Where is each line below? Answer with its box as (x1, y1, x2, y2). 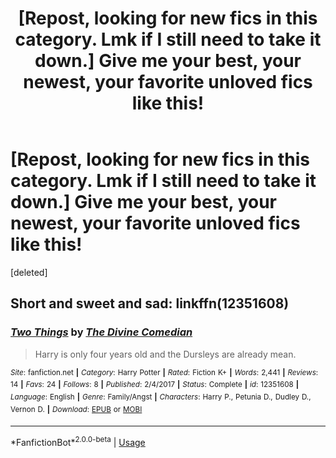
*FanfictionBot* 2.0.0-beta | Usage (10, 435, 146, 448)
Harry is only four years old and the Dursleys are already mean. (34, 348, 297, 360)
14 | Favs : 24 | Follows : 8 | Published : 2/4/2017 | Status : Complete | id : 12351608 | (10, 380, 299, 390)
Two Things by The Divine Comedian (10, 325, 193, 339)
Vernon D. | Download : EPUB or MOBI (10, 404, 143, 414)
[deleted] (10, 266, 48, 278)
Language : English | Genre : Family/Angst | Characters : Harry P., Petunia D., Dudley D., (10, 392, 312, 402)
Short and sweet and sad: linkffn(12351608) (10, 295, 290, 312)
